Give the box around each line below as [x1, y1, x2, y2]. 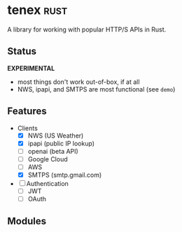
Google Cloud [27, 154, 68, 163]
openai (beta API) [27, 147, 78, 155]
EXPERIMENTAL [7, 64, 55, 72]
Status [7, 45, 37, 57]
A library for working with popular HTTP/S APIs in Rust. [7, 25, 167, 34]
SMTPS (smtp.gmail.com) [27, 171, 102, 179]
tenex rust [7, 2, 68, 18]
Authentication [26, 179, 69, 187]
